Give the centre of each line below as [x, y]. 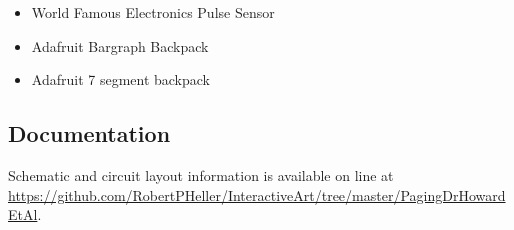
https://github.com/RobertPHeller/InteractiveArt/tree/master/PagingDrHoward [257, 194]
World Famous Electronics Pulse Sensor [153, 12]
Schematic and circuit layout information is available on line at [201, 174]
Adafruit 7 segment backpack [121, 79]
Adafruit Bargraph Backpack [120, 45]
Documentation [89, 133]
